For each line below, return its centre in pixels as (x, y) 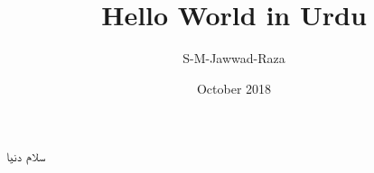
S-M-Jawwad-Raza (234, 58)
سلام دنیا (26, 156)
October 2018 (234, 88)
